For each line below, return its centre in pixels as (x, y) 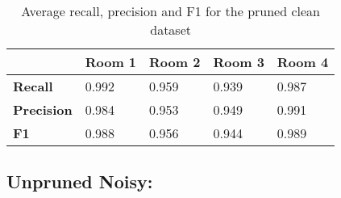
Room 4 (303, 62)
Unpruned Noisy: (80, 181)
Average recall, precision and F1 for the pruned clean (170, 11)
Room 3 (239, 62)
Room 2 (175, 62)
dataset (170, 29)
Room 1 (111, 62)
